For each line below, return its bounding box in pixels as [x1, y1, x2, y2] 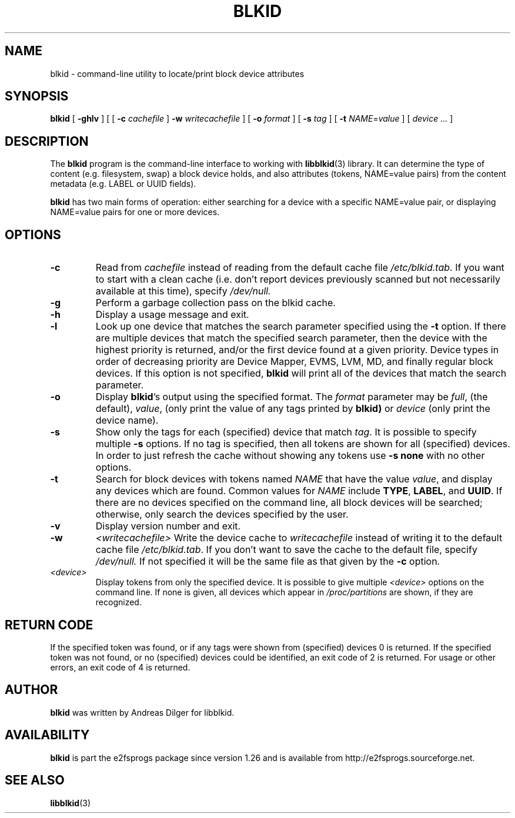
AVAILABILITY [5, 728, 90, 743]
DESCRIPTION [5, 133, 89, 149]
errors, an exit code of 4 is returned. [50, 662, 190, 672]
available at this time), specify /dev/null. [95, 285, 271, 297]
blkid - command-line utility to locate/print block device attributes [50, 68, 305, 79]
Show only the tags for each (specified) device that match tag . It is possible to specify [95, 426, 477, 438]
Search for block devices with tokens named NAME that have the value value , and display [95, 473, 493, 485]
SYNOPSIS [5, 89, 69, 104]
